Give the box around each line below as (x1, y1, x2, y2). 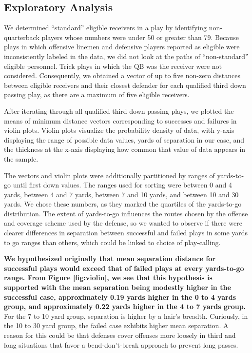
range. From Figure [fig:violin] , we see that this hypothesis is (4, 272, 213, 283)
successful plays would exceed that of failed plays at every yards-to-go (4, 263, 244, 273)
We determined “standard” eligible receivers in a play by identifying (4, 22, 207, 33)
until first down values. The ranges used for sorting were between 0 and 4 (13, 180, 232, 190)
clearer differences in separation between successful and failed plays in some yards (4, 228, 248, 238)
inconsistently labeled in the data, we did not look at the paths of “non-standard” (4, 51, 249, 61)
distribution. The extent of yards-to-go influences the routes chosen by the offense (4, 208, 248, 218)
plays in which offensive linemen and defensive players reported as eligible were (4, 42, 240, 52)
